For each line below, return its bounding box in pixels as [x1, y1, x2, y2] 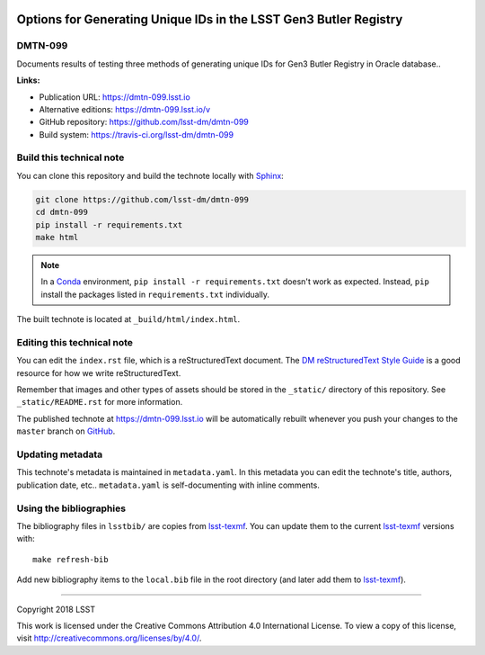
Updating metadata [16, 448, 103, 461]
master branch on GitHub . [16, 426, 116, 436]
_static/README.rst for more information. [16, 397, 183, 408]
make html [35, 232, 79, 243]
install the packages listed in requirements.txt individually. [40, 289, 269, 300]
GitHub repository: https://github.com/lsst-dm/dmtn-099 [39, 117, 249, 128]
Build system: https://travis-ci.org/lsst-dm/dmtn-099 [39, 129, 234, 139]
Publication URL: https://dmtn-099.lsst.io [39, 91, 190, 103]
